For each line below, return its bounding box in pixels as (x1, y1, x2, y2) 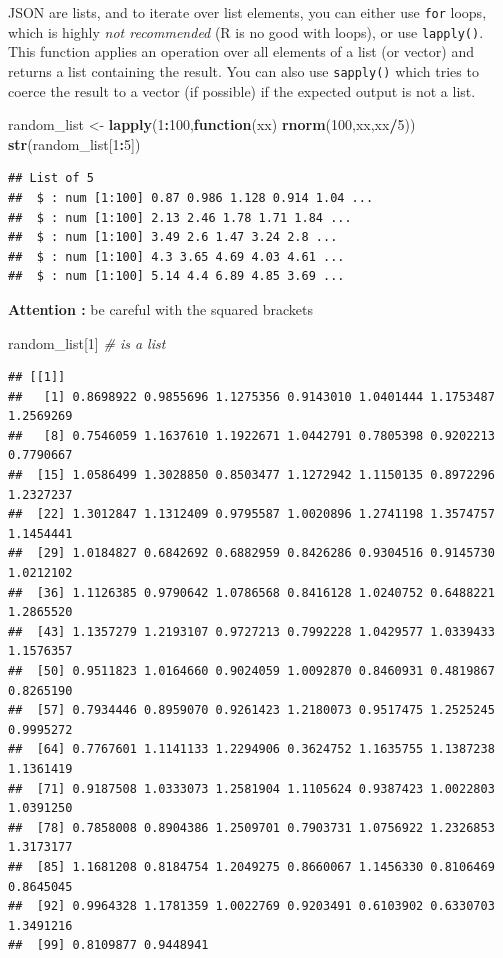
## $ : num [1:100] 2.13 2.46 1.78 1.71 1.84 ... (8, 210, 352, 225)
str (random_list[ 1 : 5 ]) (8, 133, 141, 154)
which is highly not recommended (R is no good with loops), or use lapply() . (8, 21, 484, 42)
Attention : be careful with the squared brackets (8, 298, 314, 319)
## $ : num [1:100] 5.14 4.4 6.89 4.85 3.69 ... (8, 269, 345, 284)
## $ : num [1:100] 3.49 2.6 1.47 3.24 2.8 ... (8, 230, 338, 245)
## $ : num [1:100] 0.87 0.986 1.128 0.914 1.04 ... (8, 190, 374, 205)
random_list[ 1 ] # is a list (8, 332, 166, 353)
